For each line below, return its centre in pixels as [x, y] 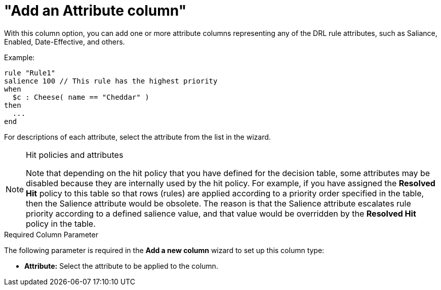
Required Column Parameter [51, 234]
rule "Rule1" [30, 73]
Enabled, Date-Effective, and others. [65, 42]
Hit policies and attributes [75, 155]
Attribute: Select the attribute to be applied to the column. [121, 266]
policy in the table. [61, 223]
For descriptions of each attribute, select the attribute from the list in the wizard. [137, 137]
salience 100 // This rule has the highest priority [111, 81]
